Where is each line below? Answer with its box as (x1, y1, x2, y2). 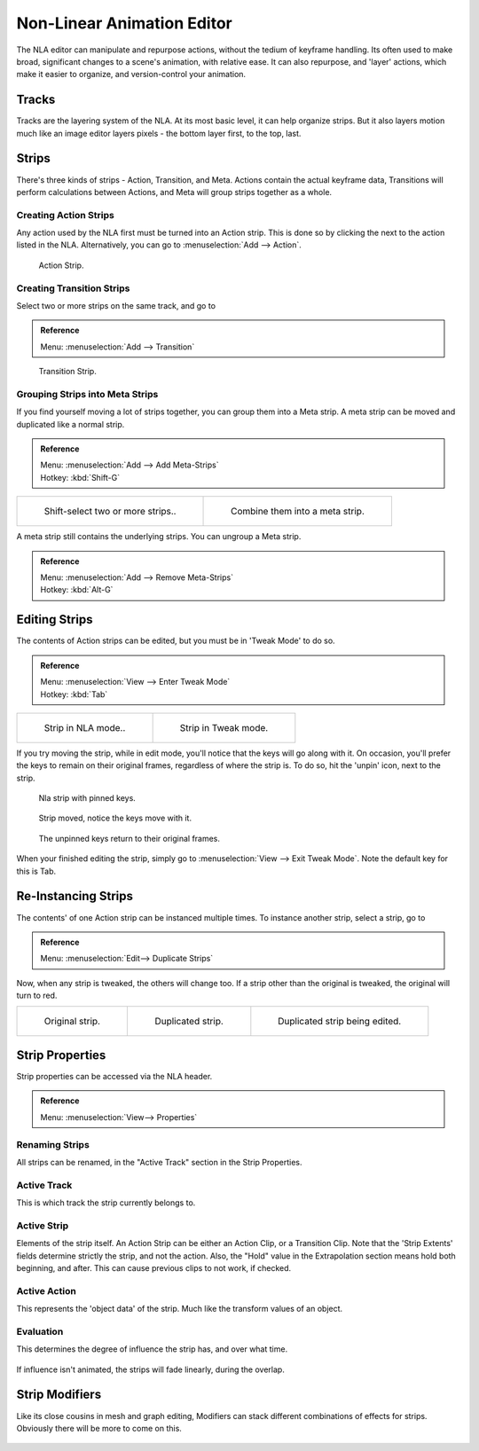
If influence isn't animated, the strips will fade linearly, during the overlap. (16, 1364, 286, 1375)
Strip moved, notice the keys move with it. (38, 812, 192, 824)
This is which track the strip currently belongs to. (16, 1197, 196, 1208)
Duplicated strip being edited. (278, 1016, 402, 1028)
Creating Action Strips (16, 208, 114, 221)
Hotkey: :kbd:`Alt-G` (40, 584, 114, 595)
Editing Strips (16, 612, 93, 627)
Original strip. (43, 1016, 101, 1028)
